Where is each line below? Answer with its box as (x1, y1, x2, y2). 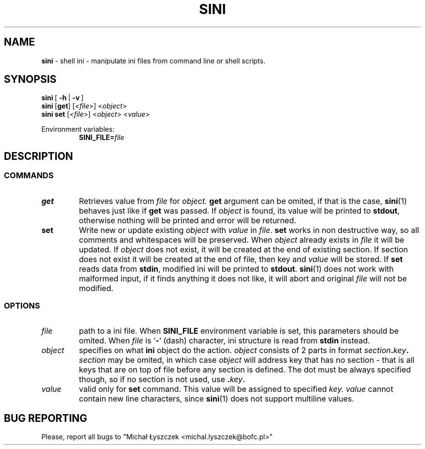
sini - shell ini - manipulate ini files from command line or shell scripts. (41, 56, 265, 65)
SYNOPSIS (4, 73, 57, 86)
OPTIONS (4, 301, 40, 311)
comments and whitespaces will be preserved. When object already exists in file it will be (79, 234, 405, 245)
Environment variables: (41, 125, 114, 134)
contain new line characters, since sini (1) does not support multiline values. (79, 394, 354, 404)
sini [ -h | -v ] (41, 93, 84, 102)
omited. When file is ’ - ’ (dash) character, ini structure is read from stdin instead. (79, 336, 370, 346)
